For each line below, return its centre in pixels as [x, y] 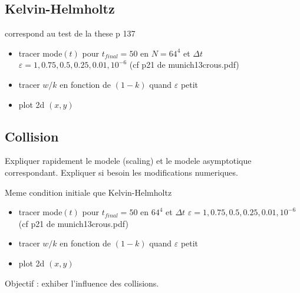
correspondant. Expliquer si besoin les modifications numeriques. [121, 172]
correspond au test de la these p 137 [70, 33]
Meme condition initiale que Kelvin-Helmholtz [88, 192]
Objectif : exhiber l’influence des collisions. [82, 283]
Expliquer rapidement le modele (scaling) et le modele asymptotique [128, 161]
